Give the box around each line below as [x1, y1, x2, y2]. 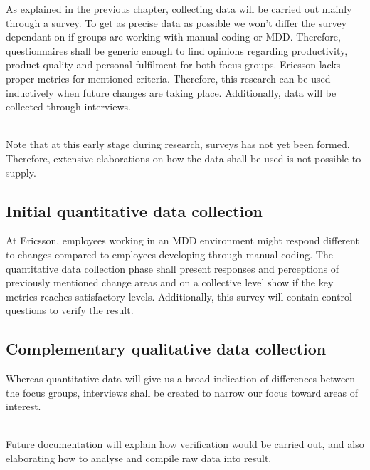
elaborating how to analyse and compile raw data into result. [6, 451, 272, 466]
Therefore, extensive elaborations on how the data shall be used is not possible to [6, 150, 361, 165]
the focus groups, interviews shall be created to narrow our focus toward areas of [6, 385, 359, 399]
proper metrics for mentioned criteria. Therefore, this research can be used [6, 70, 331, 85]
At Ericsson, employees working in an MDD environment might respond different [6, 233, 359, 248]
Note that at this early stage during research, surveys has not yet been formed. [6, 137, 350, 152]
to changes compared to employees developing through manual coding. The [6, 246, 333, 261]
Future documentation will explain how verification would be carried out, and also [6, 437, 364, 451]
